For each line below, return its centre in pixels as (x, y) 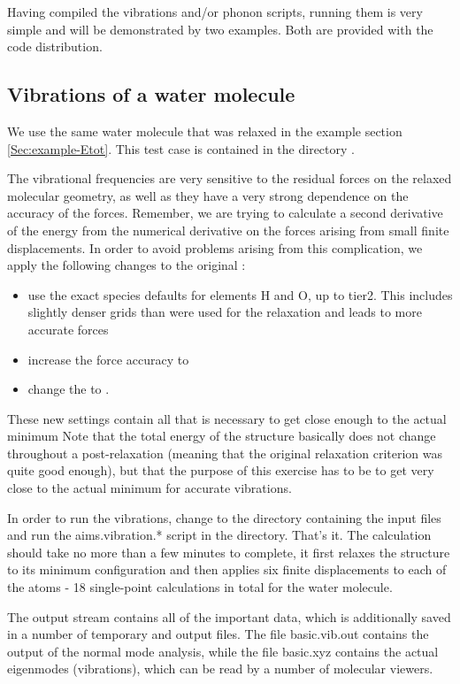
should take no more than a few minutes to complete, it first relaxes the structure (229, 552)
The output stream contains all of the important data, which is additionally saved (229, 616)
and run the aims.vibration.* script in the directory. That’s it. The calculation (219, 535)
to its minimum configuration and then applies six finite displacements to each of (227, 569)
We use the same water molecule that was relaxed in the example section (205, 131)
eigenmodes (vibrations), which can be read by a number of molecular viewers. (220, 669)
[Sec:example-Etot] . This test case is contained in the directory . (181, 148)
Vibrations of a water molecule (151, 94)
